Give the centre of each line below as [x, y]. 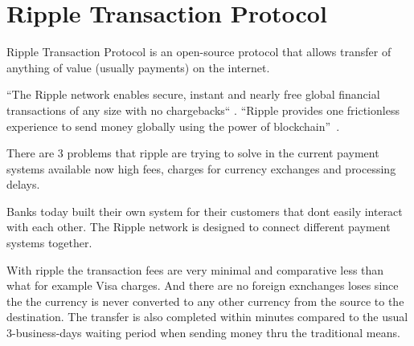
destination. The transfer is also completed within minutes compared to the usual [207, 317]
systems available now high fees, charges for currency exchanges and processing [201, 168]
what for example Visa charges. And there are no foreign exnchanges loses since [203, 285]
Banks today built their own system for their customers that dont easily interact [205, 211]
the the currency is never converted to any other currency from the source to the [205, 301]
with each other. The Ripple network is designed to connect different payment [199, 227]
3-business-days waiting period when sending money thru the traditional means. [203, 333]
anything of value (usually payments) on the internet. [138, 67]
